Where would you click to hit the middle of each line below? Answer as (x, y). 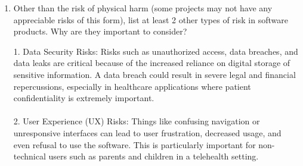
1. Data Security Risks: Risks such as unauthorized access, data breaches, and (156, 51)
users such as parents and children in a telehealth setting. (154, 156)
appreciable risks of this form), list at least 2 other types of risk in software (151, 19)
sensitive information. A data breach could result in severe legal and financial (154, 74)
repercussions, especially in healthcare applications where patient (132, 86)
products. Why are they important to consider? (100, 31)
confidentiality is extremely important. (84, 98)
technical (30, 156)
